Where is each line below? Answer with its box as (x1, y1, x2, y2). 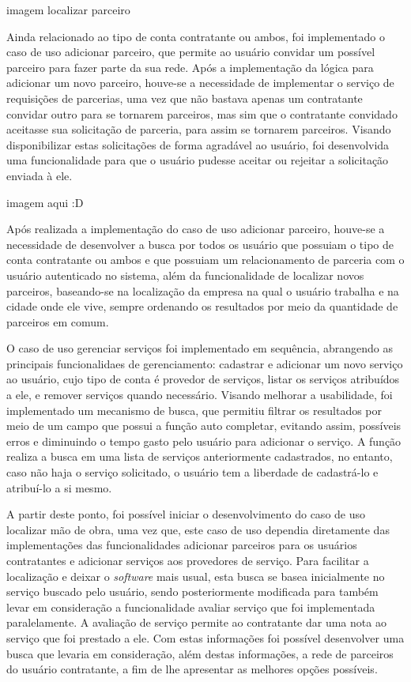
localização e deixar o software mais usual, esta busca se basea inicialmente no (6, 567, 385, 584)
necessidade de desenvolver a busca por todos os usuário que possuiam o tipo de (6, 235, 394, 252)
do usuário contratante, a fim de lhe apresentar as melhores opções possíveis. (6, 661, 378, 677)
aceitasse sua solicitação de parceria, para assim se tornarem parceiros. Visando (6, 121, 391, 138)
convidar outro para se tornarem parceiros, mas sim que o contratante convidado (6, 105, 398, 122)
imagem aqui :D (6, 194, 84, 210)
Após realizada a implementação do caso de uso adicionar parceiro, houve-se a (6, 220, 385, 237)
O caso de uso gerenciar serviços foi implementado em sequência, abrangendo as (6, 340, 394, 356)
